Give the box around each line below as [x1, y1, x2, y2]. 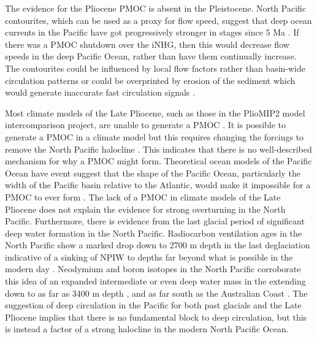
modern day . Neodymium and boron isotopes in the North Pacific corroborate [5, 262, 301, 275]
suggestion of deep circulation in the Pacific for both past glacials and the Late [5, 299, 302, 311]
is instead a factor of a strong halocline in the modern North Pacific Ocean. [5, 322, 289, 335]
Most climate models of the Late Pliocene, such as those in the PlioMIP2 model [5, 106, 305, 119]
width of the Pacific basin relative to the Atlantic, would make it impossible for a [5, 178, 311, 191]
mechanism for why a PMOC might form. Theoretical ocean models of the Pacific [5, 154, 312, 167]
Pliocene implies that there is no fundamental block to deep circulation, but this [5, 310, 307, 323]
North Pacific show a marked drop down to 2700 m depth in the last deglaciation [5, 238, 310, 251]
